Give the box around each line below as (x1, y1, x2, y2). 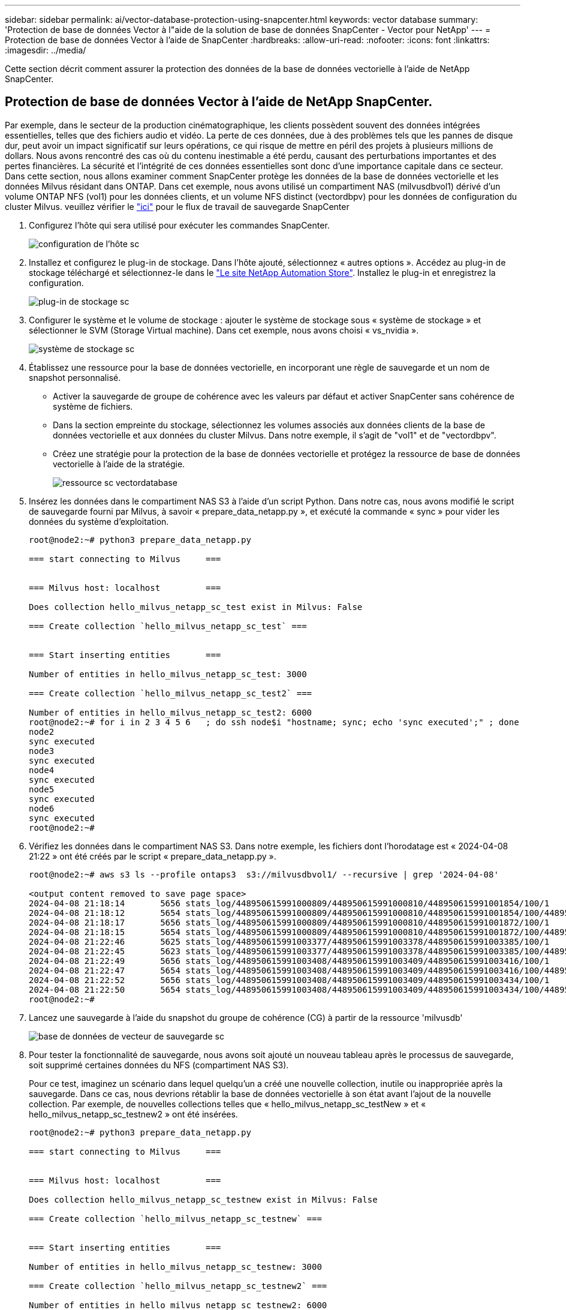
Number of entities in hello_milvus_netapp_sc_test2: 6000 (29, 707, 312, 717)
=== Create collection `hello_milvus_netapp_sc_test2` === (29, 688, 312, 698)
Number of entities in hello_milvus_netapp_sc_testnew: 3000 (29, 1261, 322, 1272)
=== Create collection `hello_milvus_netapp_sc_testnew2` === (29, 1281, 327, 1291)
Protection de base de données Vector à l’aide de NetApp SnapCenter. (5, 94, 433, 110)
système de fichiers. (53, 401, 133, 411)
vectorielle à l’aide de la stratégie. (53, 458, 185, 469)
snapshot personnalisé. (29, 372, 121, 383)
